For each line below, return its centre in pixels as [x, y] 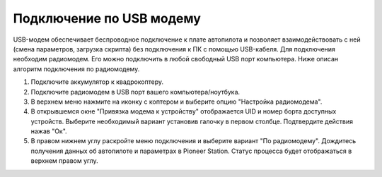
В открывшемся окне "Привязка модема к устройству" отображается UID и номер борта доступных [184, 111]
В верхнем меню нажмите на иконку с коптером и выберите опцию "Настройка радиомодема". [176, 102]
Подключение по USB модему [107, 18]
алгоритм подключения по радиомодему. [76, 69]
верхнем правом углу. [64, 161]
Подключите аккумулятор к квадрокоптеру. [97, 82]
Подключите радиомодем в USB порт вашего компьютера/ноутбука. [135, 92]
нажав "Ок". [49, 131]
